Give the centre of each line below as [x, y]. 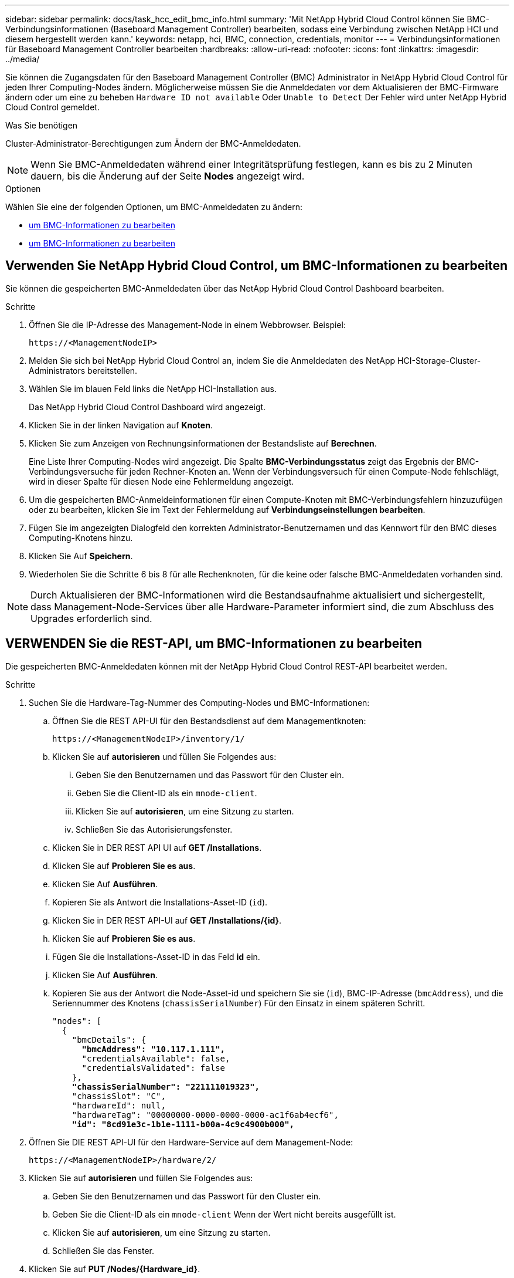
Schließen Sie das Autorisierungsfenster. [154, 829]
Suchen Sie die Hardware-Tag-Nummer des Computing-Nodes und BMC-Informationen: [199, 702]
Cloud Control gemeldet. [52, 107]
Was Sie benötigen [42, 125]
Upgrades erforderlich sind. [91, 618]
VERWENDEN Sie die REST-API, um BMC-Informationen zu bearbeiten [214, 644]
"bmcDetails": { [109, 1039]
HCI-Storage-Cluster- [439, 360]
